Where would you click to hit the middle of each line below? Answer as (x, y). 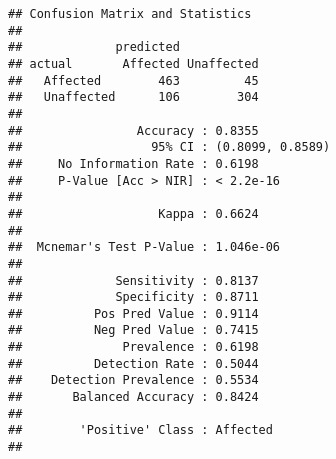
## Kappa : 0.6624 (133, 213)
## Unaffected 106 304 (133, 97)
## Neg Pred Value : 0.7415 (133, 330)
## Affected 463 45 (133, 80)
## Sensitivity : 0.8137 (133, 280)
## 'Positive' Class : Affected (140, 430)
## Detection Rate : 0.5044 (133, 363)
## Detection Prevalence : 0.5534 (133, 380)
